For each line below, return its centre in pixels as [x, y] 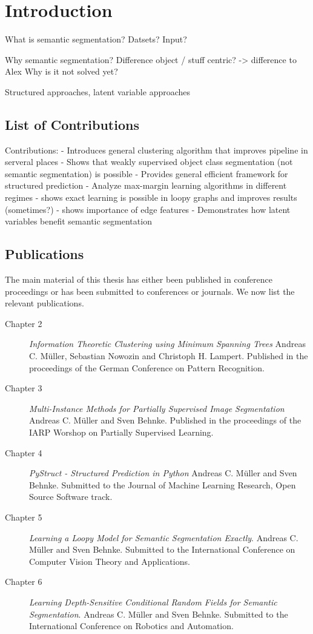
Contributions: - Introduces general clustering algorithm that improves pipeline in [156, 150]
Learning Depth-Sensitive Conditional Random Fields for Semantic [153, 602]
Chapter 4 [24, 452]
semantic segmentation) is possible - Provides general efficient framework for [147, 173]
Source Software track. [71, 497]
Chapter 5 [24, 517]
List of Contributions [72, 124]
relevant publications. [44, 303]
